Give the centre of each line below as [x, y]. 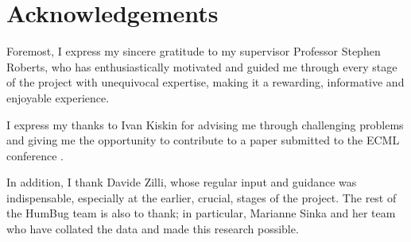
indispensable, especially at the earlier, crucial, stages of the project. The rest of [202, 197]
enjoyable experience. [58, 97]
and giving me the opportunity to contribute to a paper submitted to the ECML [203, 140]
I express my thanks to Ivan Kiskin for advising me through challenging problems [205, 124]
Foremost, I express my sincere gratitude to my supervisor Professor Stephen [194, 51]
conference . [35, 155]
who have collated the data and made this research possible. [153, 229]
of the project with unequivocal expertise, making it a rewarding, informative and [205, 82]
